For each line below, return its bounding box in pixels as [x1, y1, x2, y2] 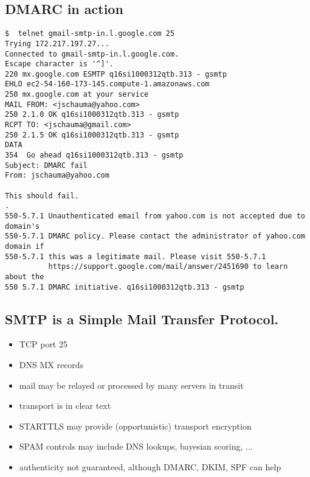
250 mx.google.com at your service [5, 90, 149, 99]
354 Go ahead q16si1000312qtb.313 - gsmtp [5, 151, 184, 160]
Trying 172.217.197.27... [5, 39, 109, 48]
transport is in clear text [19, 399, 111, 412]
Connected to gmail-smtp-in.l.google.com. [5, 49, 179, 58]
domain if [5, 242, 44, 251]
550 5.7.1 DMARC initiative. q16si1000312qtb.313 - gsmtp [5, 282, 244, 291]
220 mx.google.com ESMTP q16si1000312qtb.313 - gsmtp [5, 69, 227, 78]
